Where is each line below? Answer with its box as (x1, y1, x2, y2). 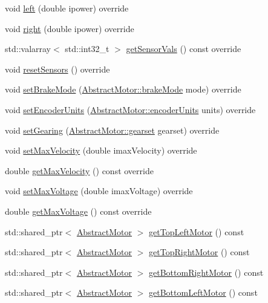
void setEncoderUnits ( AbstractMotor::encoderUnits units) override (5, 103, 256, 116)
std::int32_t (65, 42, 109, 55)
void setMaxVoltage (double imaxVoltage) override (5, 184, 193, 197)
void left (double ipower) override (5, 2, 129, 14)
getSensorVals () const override (126, 42, 241, 55)
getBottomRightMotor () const (149, 266, 264, 278)
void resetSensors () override (5, 62, 110, 75)
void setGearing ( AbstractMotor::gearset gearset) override (5, 123, 220, 136)
